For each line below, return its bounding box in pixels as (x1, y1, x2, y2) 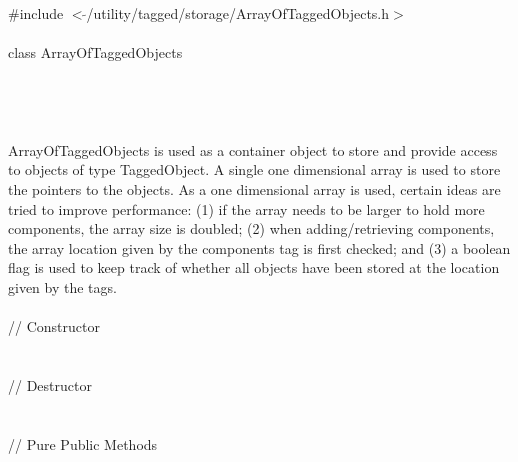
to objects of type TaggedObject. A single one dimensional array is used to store (8, 159, 501, 180)
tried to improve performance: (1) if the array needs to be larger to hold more (8, 198, 485, 219)
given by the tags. (8, 276, 117, 297)
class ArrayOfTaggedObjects (8, 41, 183, 62)
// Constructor (8, 316, 100, 337)
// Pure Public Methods (8, 433, 158, 454)
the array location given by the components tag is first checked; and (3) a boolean (8, 237, 511, 258)
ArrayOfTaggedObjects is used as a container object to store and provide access (8, 139, 498, 160)
